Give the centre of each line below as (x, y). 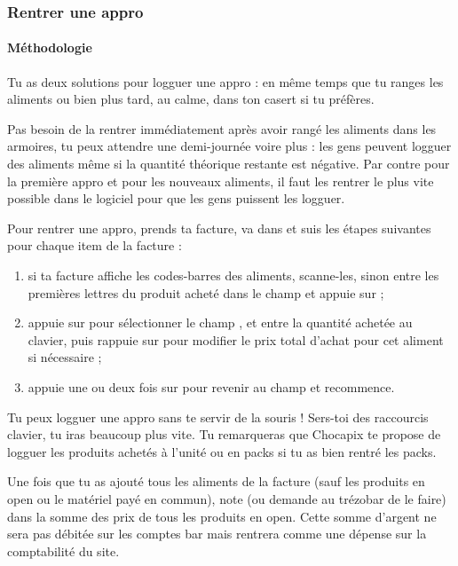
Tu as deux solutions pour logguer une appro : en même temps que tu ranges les (225, 81)
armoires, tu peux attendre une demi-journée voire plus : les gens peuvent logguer (229, 146)
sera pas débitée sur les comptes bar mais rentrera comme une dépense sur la (217, 534)
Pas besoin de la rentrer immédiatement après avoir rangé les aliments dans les (222, 128)
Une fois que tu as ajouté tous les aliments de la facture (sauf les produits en (216, 481)
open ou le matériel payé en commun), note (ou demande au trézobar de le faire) (227, 498)
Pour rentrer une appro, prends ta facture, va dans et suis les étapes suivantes (219, 228)
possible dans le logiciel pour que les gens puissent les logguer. (176, 198)
